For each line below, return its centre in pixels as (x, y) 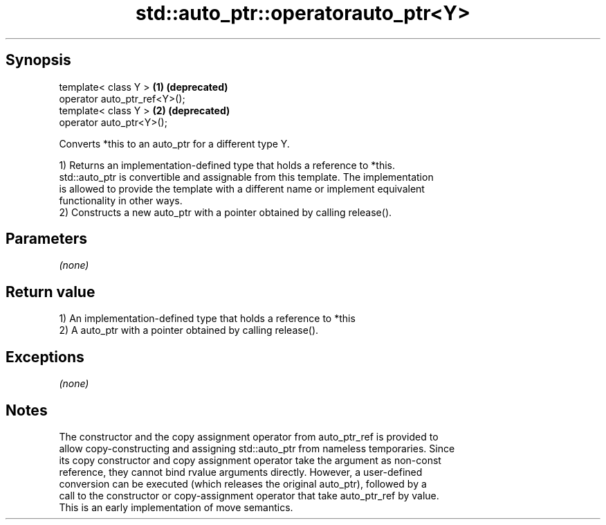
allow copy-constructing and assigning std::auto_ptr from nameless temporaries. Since (257, 448)
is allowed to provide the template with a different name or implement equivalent (242, 188)
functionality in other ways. (121, 200)
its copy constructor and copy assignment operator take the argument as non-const (250, 460)
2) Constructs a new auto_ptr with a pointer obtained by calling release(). (226, 212)
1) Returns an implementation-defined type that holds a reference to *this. (227, 165)
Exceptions (45, 357)
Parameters (46, 239)
